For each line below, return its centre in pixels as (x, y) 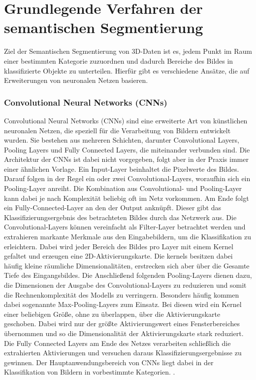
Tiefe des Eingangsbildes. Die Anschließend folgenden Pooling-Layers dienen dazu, (128, 275)
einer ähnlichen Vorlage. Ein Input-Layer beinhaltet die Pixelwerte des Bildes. (122, 169)
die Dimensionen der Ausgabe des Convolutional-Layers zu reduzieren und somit (125, 285)
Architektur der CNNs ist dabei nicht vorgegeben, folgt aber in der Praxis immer (126, 159)
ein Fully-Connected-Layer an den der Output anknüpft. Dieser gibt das (113, 208)
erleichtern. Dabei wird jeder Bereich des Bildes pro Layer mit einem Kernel (119, 246)
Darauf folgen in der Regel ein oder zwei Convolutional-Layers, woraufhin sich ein (127, 178)
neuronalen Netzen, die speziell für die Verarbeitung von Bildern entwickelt (117, 130)
